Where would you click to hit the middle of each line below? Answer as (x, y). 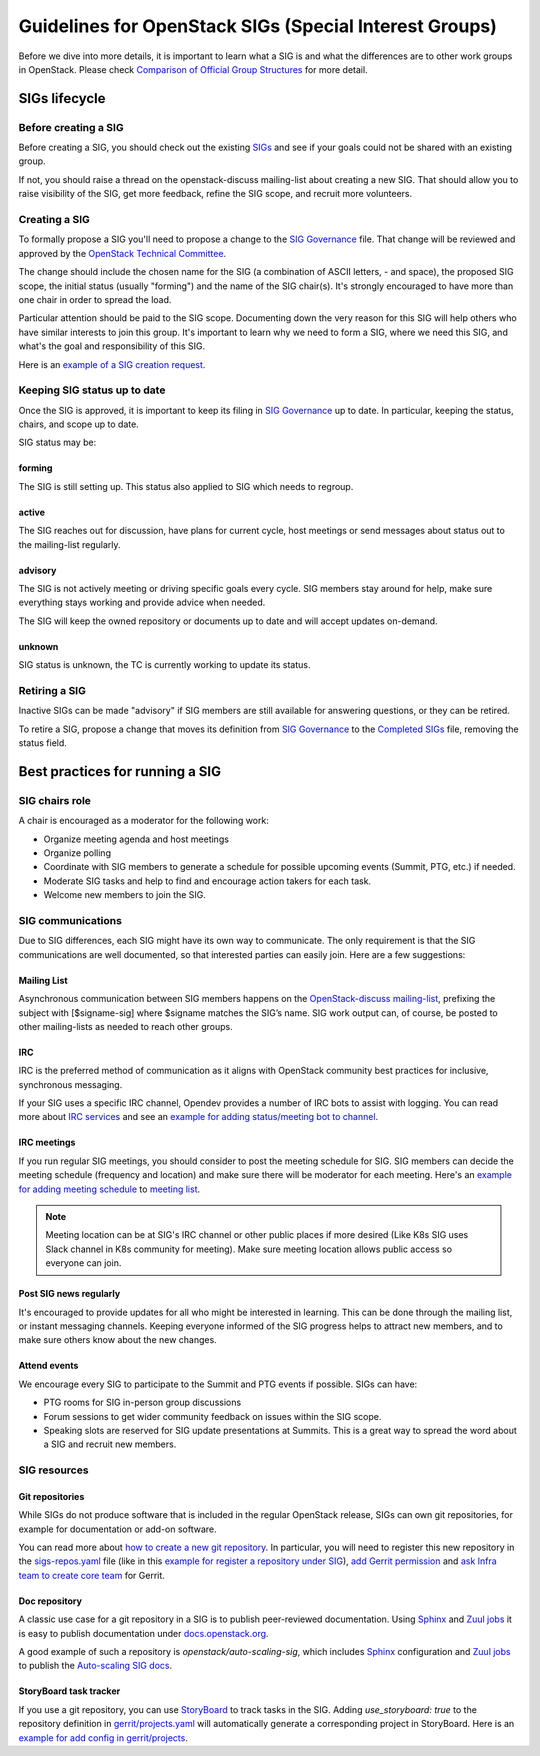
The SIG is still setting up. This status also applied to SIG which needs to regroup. (186, 486)
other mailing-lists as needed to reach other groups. (126, 1026)
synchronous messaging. (70, 1084)
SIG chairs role (55, 800)
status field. (42, 743)
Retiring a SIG (52, 690)
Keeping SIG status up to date (92, 390)
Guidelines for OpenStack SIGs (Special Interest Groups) (257, 26)
